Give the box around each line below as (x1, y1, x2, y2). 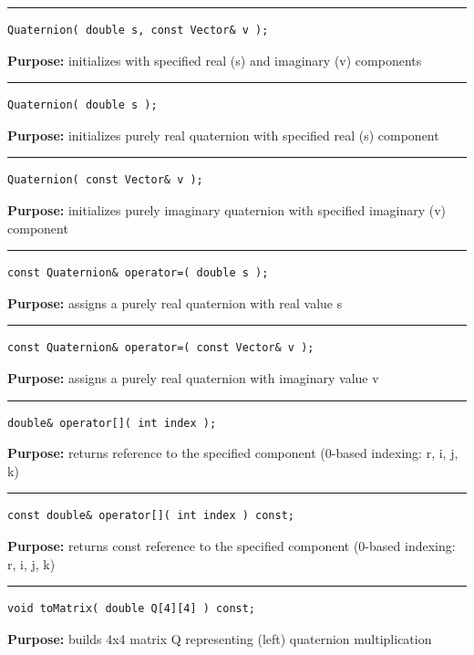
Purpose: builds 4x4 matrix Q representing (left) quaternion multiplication (7, 629, 432, 648)
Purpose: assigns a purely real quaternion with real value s (7, 293, 343, 312)
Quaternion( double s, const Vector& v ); (7, 24, 269, 36)
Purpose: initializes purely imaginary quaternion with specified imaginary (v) (7, 200, 447, 219)
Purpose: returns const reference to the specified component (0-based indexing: (7, 535, 456, 555)
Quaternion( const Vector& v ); (7, 173, 203, 187)
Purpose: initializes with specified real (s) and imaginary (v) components (7, 50, 422, 69)
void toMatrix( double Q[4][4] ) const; (7, 602, 256, 616)
